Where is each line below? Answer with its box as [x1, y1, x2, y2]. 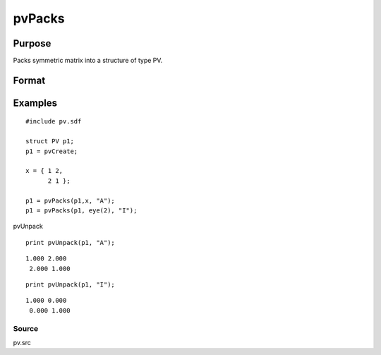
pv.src [13, 338, 32, 347]
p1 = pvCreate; [25, 147, 78, 155]
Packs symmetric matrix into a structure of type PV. [13, 56, 163, 65]
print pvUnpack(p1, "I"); [25, 280, 116, 289]
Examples [13, 97, 58, 109]
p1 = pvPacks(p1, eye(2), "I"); [25, 207, 138, 215]
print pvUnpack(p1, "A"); [25, 239, 116, 246]
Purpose [13, 37, 52, 49]
